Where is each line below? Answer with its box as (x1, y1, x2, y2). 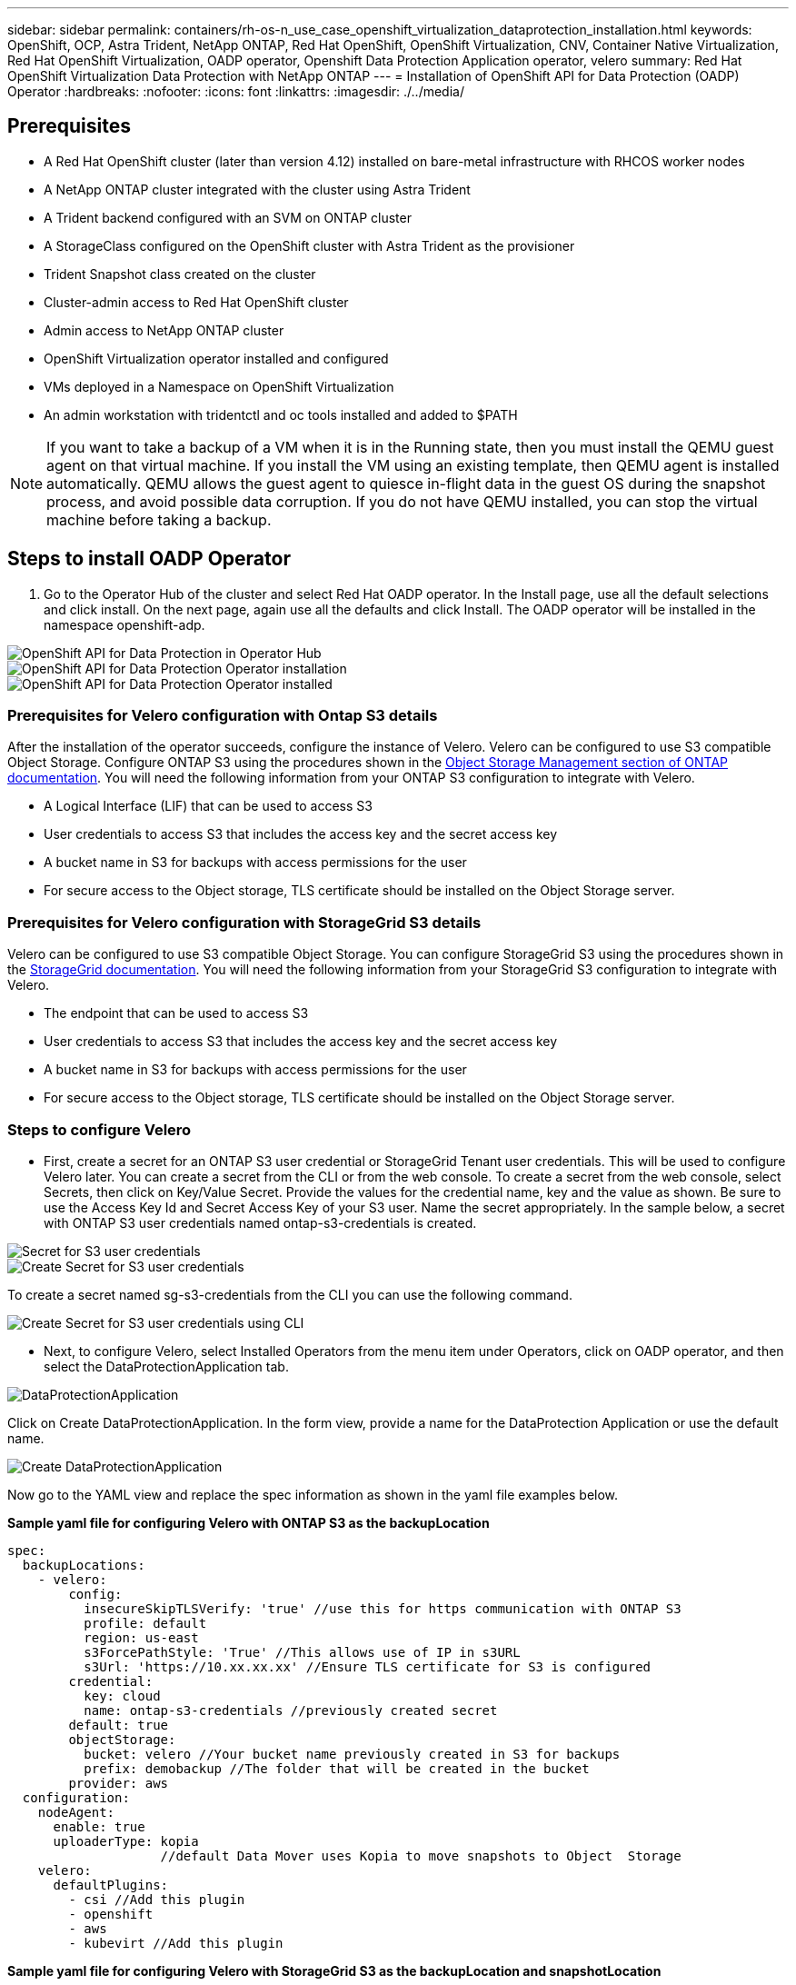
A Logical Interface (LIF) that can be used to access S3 (44, 798, 373, 814)
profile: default (84, 1615, 207, 1631)
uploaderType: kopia (53, 1833, 199, 1849)
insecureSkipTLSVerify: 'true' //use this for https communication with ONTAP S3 (84, 1601, 682, 1616)
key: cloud (84, 1688, 161, 1703)
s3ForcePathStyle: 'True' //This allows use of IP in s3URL (84, 1644, 521, 1660)
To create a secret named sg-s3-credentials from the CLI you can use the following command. (7, 1286, 572, 1302)
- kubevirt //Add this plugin (68, 1935, 284, 1950)
